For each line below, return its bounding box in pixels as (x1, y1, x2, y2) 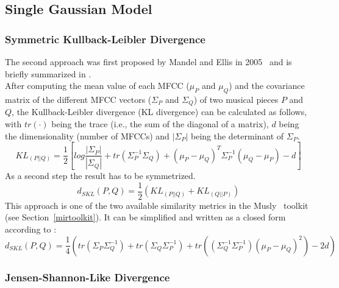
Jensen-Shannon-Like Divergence (5, 270, 170, 285)
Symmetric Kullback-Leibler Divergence (5, 31, 205, 46)
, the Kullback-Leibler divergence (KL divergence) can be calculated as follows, (12, 105, 307, 118)
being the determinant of (191, 129, 284, 142)
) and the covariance (229, 79, 305, 92)
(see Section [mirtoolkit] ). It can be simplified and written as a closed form (5, 211, 286, 223)
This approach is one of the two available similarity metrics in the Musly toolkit (5, 198, 309, 211)
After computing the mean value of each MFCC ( (5, 79, 190, 92)
